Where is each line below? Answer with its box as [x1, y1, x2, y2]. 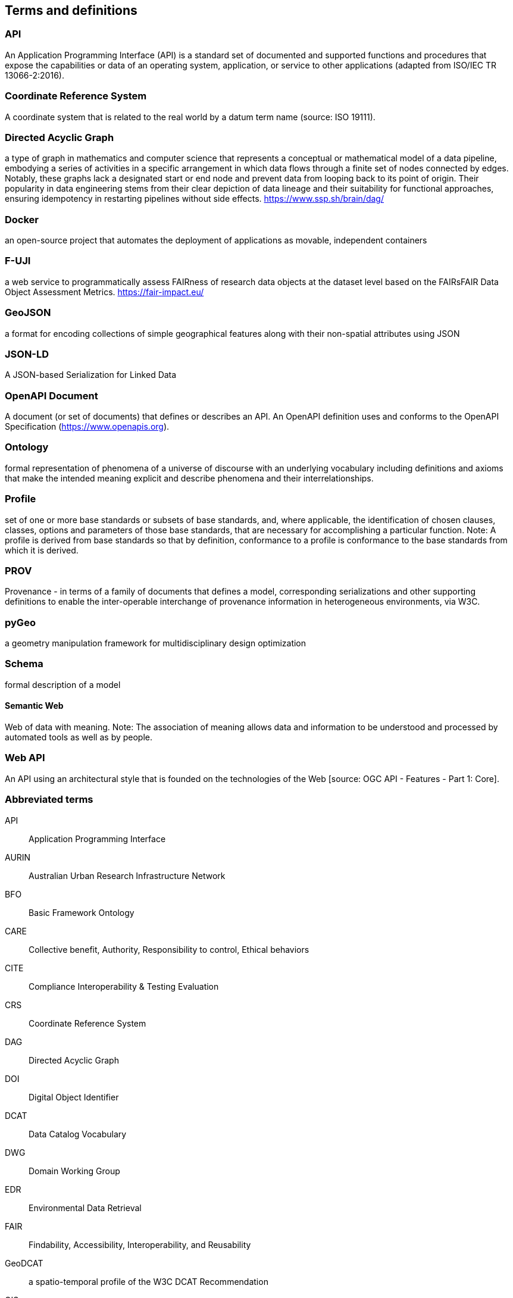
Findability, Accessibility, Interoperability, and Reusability [29, 1239, 251, 1250]
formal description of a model [5, 679, 121, 690]
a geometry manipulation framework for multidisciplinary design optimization [5, 638, 306, 649]
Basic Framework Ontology [29, 907, 134, 918]
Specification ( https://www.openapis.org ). [5, 421, 170, 432]
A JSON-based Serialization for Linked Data [5, 370, 177, 380]
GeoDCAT [5, 1258, 43, 1268]
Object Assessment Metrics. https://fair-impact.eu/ [5, 286, 204, 297]
